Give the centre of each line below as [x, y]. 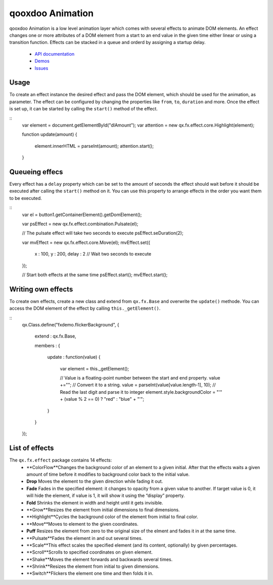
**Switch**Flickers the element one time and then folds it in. [90, 573]
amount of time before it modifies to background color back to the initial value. [108, 474]
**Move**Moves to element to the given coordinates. [82, 524]
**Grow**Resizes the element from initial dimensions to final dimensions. [103, 510]
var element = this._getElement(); [95, 368]
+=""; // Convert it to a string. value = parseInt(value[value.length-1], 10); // [138, 385]
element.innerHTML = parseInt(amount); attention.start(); [94, 146]
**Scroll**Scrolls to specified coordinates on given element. [89, 552]
